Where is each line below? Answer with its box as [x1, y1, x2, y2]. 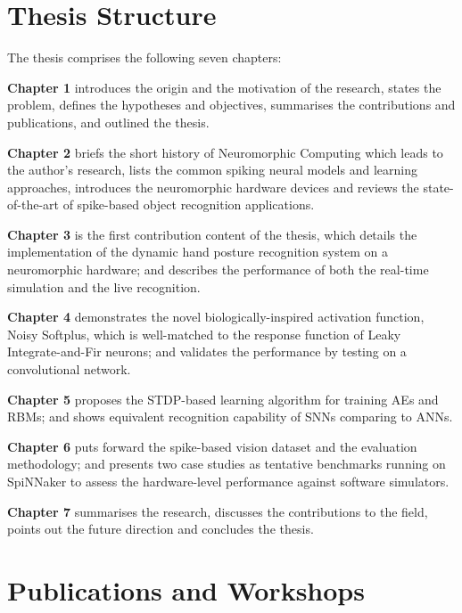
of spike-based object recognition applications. [62, 195, 315, 214]
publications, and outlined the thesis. [7, 112, 210, 131]
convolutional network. [7, 360, 131, 379]
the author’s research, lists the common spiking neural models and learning [7, 160, 417, 179]
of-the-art [7, 195, 59, 214]
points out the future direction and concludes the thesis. [7, 519, 314, 538]
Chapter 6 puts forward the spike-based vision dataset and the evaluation [7, 437, 417, 455]
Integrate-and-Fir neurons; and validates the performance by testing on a [7, 342, 407, 361]
